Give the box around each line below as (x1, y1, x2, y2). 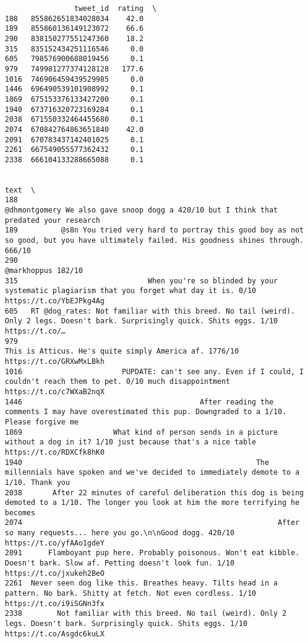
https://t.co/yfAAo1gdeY (5, 538, 105, 547)
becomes (5, 508, 36, 517)
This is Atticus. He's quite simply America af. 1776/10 (5, 347, 239, 356)
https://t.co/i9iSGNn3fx (5, 599, 105, 608)
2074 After (5, 518, 300, 527)
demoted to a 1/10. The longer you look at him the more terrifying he (5, 498, 300, 507)
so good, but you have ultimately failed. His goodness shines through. (5, 236, 304, 245)
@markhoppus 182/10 (5, 266, 83, 275)
